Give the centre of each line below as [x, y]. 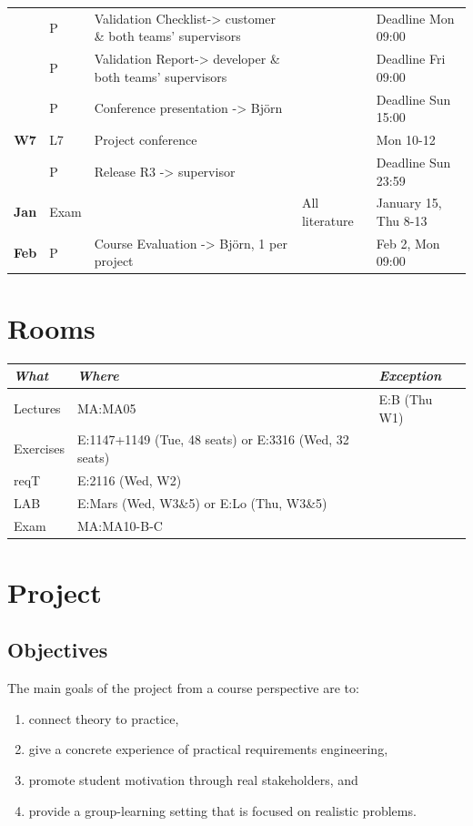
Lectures [37, 408]
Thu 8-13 [402, 220]
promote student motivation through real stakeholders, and [193, 779]
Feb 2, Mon [408, 243]
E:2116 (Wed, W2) [130, 479]
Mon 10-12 [406, 140]
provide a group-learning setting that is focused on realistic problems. [222, 810]
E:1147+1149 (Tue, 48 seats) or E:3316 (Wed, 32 [213, 439]
